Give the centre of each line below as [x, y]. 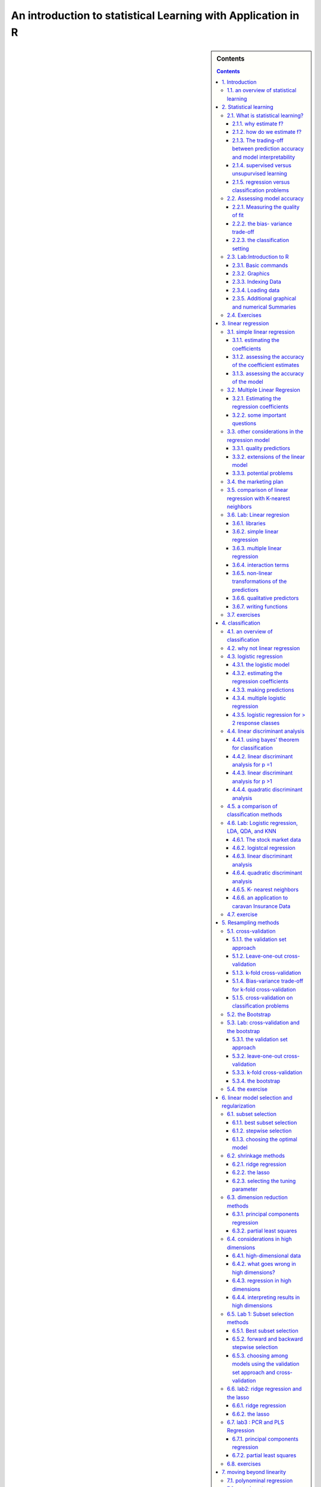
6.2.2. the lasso [251, 1172]
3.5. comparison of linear [257, 490]
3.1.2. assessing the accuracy [268, 356]
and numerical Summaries [264, 307]
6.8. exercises [244, 1464]
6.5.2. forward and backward [267, 1339]
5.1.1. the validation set [259, 939]
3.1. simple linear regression [261, 332]
